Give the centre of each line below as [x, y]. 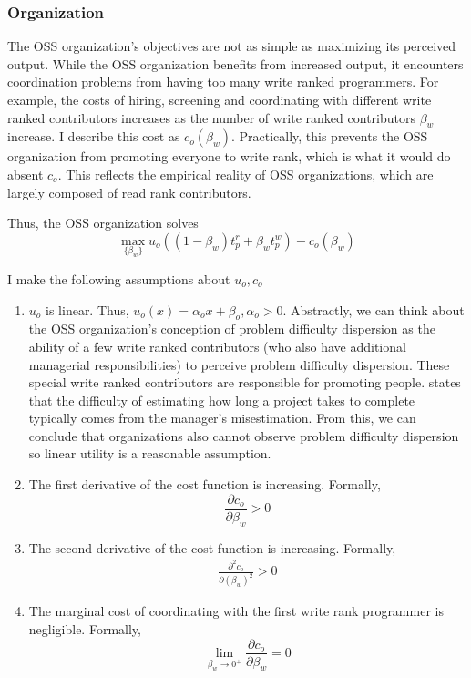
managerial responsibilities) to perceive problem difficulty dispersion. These [239, 364]
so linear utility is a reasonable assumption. [150, 453]
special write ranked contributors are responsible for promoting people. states [245, 382]
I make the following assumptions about [119, 278]
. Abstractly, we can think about [374, 309]
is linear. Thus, [87, 309]
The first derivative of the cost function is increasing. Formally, [205, 484]
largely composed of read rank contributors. [129, 192]
